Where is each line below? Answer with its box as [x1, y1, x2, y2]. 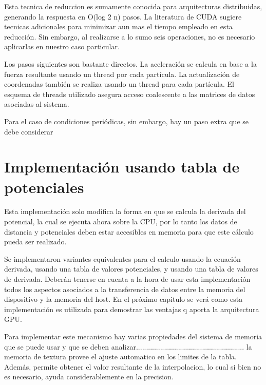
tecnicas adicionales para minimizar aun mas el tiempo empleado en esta [4, 21, 233, 32]
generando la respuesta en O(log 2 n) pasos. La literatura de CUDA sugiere [4, 11, 242, 22]
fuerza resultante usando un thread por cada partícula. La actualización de [4, 68, 240, 79]
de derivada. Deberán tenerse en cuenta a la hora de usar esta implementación [4, 274, 251, 284]
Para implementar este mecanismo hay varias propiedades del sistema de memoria [4, 331, 262, 341]
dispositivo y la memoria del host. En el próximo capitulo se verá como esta [4, 294, 243, 304]
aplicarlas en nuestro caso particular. [4, 41, 120, 52]
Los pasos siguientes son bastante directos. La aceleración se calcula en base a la [4, 58, 257, 69]
